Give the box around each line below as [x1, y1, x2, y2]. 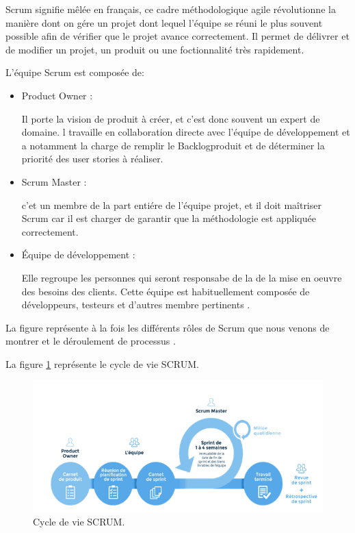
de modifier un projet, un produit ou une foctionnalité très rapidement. [5, 42, 304, 56]
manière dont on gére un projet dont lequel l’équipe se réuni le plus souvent [5, 15, 323, 29]
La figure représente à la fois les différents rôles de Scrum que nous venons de [5, 320, 330, 334]
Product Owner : [21, 88, 93, 102]
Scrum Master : [21, 174, 87, 188]
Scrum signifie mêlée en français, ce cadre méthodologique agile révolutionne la [5, 2, 336, 16]
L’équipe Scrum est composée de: [5, 65, 144, 79]
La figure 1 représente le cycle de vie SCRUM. [5, 356, 199, 371]
